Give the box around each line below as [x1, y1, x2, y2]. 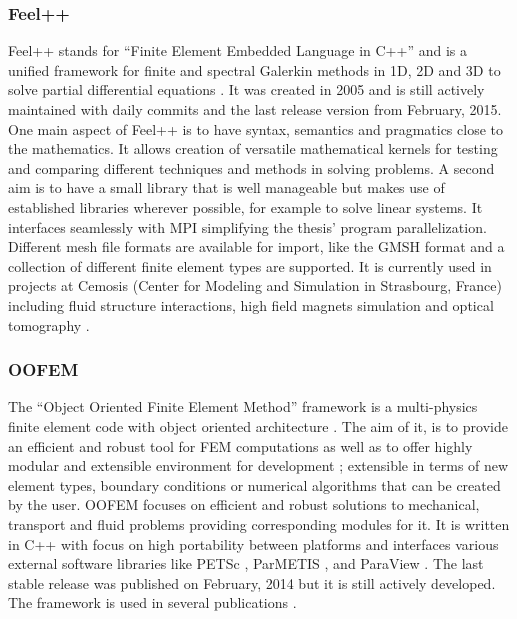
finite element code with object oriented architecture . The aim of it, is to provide [8, 415, 508, 436]
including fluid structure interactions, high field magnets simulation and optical [8, 294, 494, 315]
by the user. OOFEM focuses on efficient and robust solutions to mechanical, [8, 494, 480, 515]
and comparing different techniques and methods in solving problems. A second [8, 157, 495, 178]
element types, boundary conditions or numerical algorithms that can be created [8, 474, 501, 495]
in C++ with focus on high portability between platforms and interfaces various [8, 533, 499, 554]
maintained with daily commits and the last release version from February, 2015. [8, 99, 502, 119]
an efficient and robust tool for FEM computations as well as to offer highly [8, 435, 473, 456]
